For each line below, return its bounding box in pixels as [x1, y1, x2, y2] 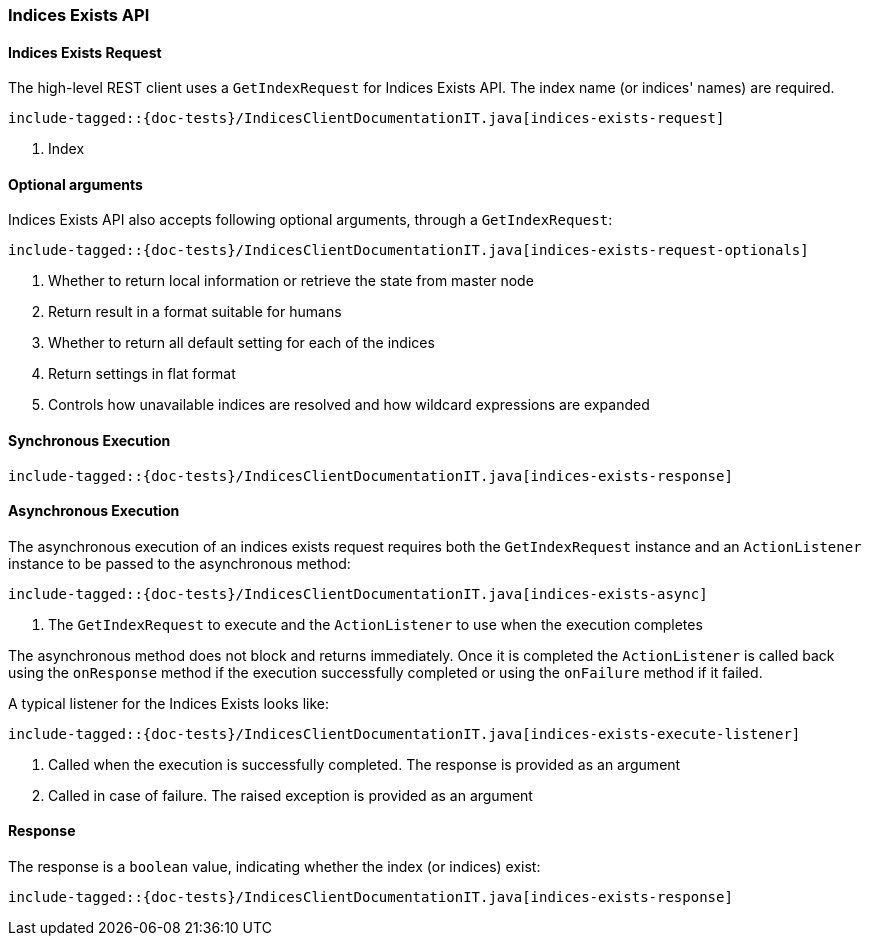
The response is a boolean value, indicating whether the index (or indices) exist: [8, 858, 541, 876]
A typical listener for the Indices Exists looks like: [8, 694, 329, 712]
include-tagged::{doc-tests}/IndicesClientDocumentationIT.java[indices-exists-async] [8, 585, 708, 602]
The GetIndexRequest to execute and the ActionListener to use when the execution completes [48, 615, 703, 633]
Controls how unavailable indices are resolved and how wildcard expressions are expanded [48, 396, 650, 414]
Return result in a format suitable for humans [48, 303, 342, 321]
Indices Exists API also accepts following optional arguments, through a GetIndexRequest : [8, 211, 613, 229]
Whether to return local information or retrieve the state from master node [48, 272, 534, 290]
